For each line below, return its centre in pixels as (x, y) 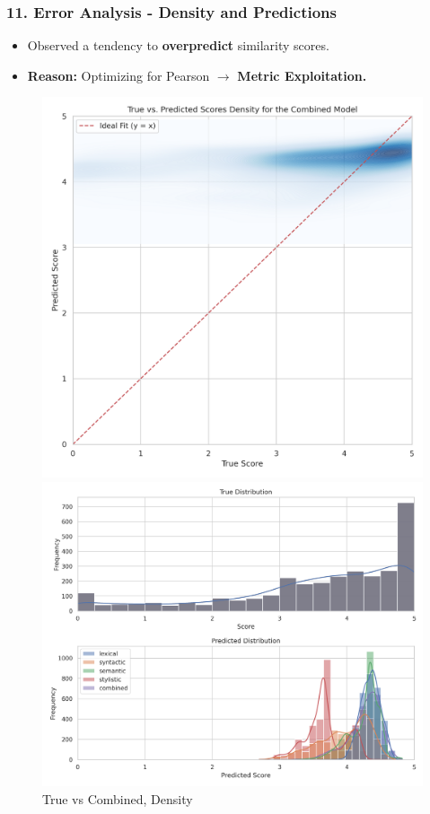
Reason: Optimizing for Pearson (118, 75)
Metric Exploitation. (302, 75)
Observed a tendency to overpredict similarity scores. (178, 45)
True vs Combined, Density (118, 798)
